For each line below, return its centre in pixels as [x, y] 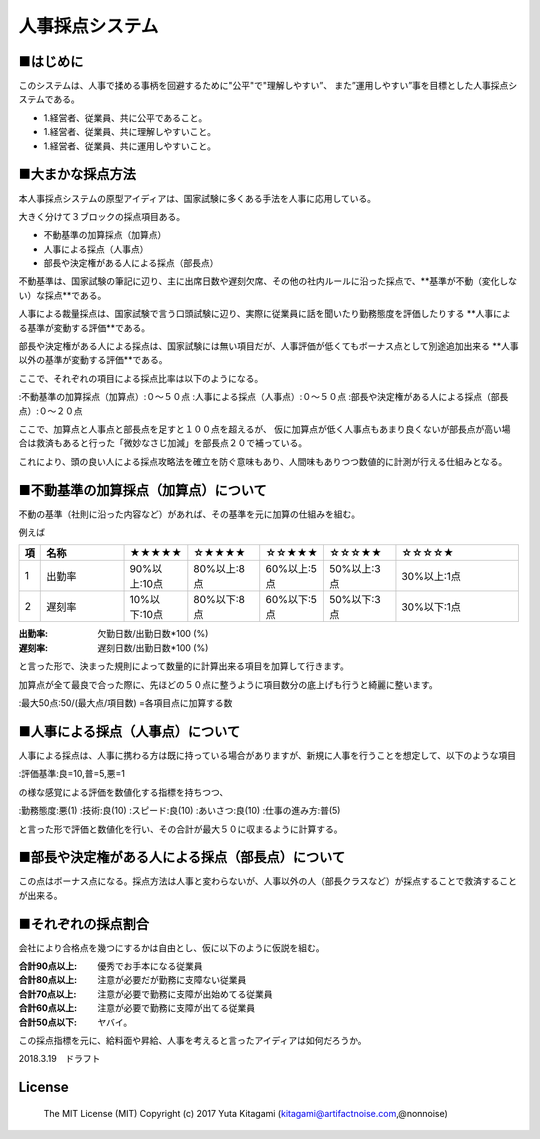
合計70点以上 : [47, 994]
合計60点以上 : [48, 1008]
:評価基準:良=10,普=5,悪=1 [71, 774]
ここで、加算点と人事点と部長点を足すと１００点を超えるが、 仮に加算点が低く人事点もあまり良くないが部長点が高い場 [264, 429]
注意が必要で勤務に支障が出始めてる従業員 [185, 994]
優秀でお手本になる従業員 [150, 966]
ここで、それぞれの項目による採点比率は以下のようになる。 [141, 378]
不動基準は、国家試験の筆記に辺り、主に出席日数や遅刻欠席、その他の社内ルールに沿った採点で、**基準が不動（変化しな [267, 281]
